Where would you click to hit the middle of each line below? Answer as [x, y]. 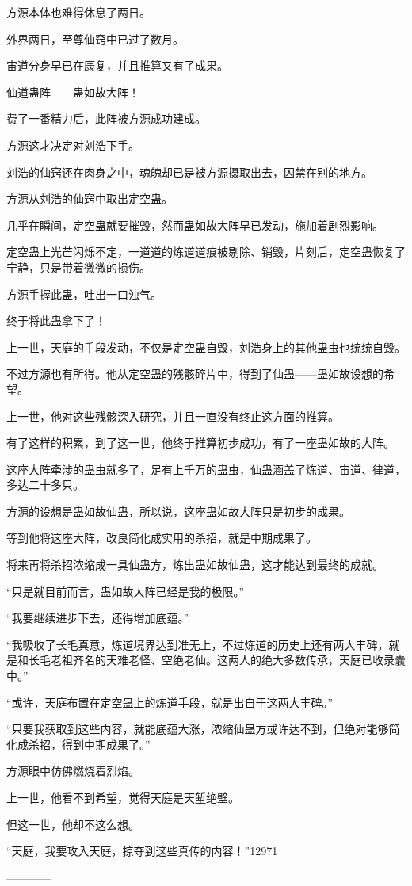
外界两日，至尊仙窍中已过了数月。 [95, 38]
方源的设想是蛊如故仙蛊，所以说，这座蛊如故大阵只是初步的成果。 [178, 511]
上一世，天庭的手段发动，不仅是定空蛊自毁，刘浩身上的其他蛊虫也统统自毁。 [206, 347]
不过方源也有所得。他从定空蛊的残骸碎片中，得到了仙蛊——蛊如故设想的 [195, 374]
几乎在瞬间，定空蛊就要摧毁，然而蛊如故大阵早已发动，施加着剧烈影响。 [195, 225]
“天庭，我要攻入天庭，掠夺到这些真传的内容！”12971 [142, 851]
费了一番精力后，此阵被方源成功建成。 [106, 118]
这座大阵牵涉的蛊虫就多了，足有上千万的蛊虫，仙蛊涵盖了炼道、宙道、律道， [206, 469]
